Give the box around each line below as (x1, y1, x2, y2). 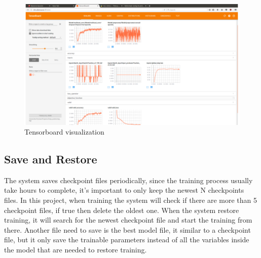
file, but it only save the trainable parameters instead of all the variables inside (4, 234, 249, 245)
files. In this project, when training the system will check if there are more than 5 (4, 195, 257, 205)
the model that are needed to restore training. (4, 244, 147, 255)
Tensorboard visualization (24, 126, 104, 137)
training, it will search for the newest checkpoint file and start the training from (4, 214, 252, 225)
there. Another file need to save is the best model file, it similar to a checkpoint (4, 224, 251, 235)
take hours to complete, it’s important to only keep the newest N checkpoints (4, 185, 244, 195)
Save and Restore (4, 151, 97, 167)
